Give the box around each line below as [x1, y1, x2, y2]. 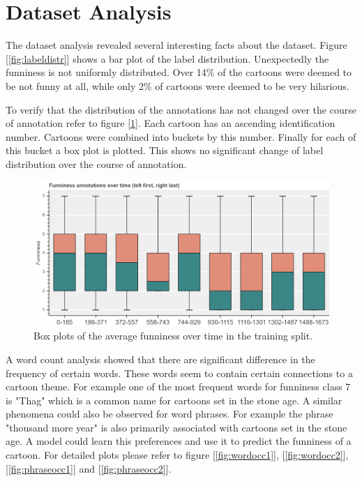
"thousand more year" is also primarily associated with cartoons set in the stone [6, 420, 347, 434]
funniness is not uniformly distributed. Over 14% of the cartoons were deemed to [6, 65, 352, 79]
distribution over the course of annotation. [6, 156, 187, 171]
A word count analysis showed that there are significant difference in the [6, 351, 315, 366]
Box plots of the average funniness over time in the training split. [33, 328, 313, 343]
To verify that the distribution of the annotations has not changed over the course [6, 102, 356, 116]
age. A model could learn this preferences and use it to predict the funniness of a [6, 434, 352, 448]
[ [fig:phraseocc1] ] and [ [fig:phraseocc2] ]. [6, 461, 172, 475]
